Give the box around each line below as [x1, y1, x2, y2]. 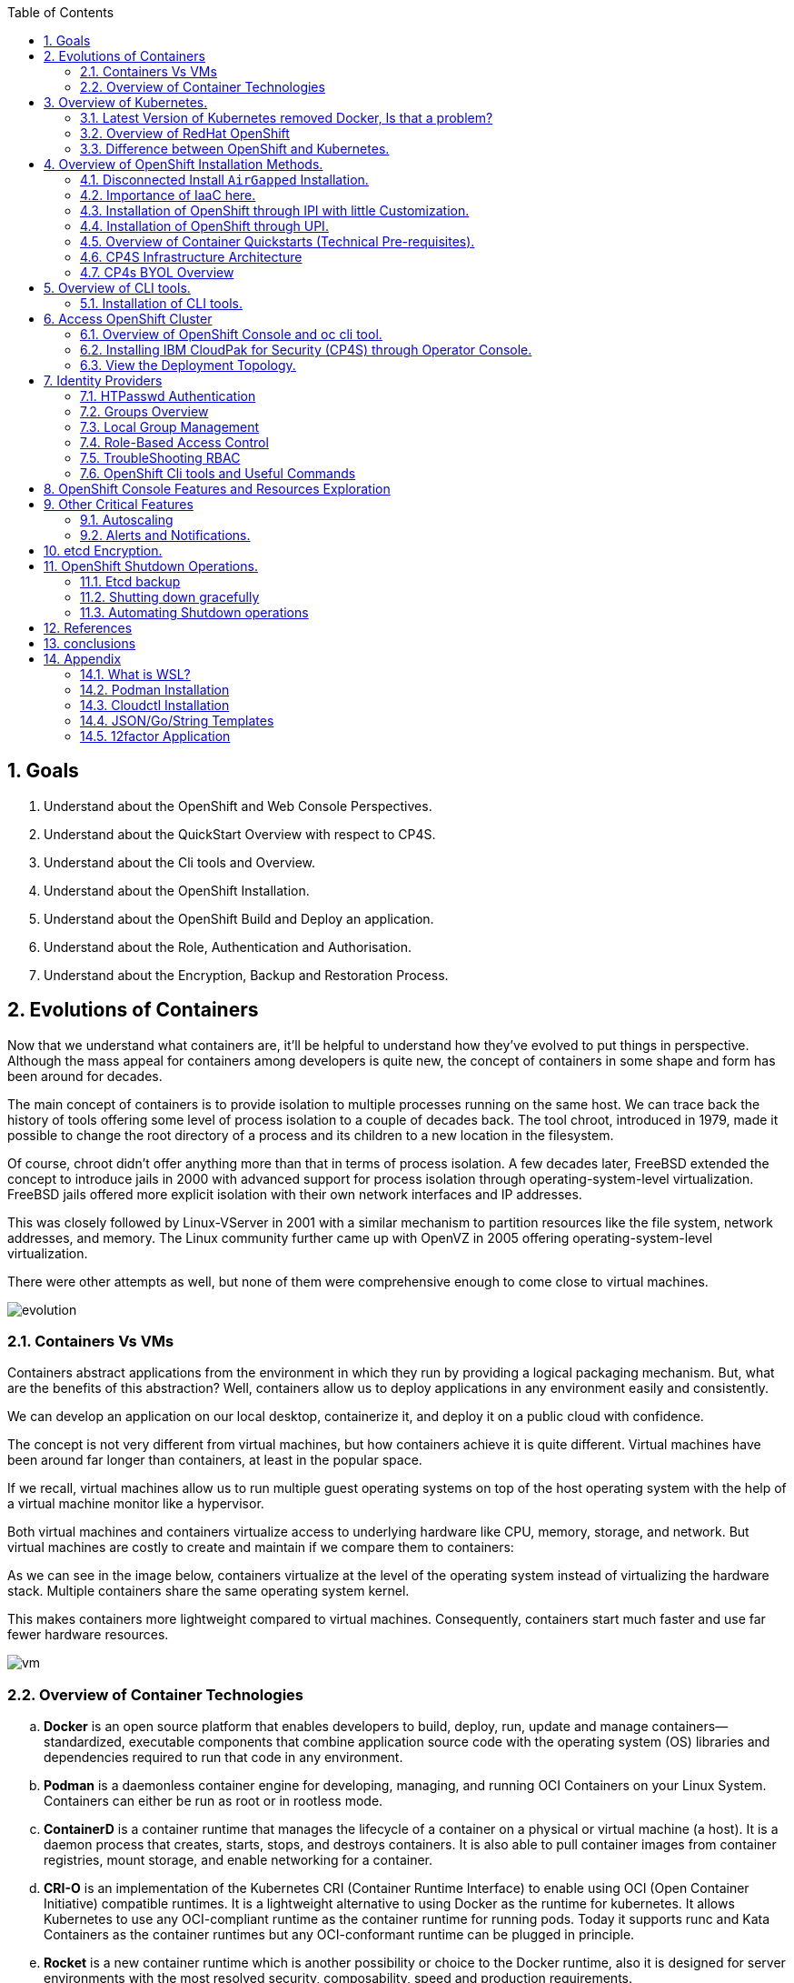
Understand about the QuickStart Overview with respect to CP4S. [44, 826, 436, 842]
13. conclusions [44, 636, 136, 651]
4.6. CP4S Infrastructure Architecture [80, 249, 303, 265]
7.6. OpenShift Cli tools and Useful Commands [80, 466, 356, 481]
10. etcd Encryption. [44, 543, 163, 558]
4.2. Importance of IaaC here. [80, 187, 256, 203]
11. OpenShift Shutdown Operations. [44, 558, 258, 574]
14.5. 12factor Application [80, 728, 231, 744]
